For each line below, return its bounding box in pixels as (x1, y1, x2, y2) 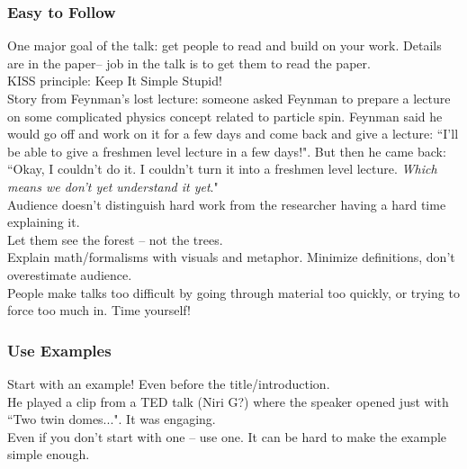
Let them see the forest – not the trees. (7, 230, 223, 248)
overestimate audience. (7, 265, 132, 284)
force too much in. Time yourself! (7, 301, 191, 320)
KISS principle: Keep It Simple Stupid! (7, 71, 222, 90)
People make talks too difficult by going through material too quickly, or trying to (7, 283, 460, 302)
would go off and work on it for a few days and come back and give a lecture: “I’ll (7, 124, 459, 143)
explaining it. (7, 212, 80, 231)
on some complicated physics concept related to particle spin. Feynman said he (7, 106, 443, 125)
